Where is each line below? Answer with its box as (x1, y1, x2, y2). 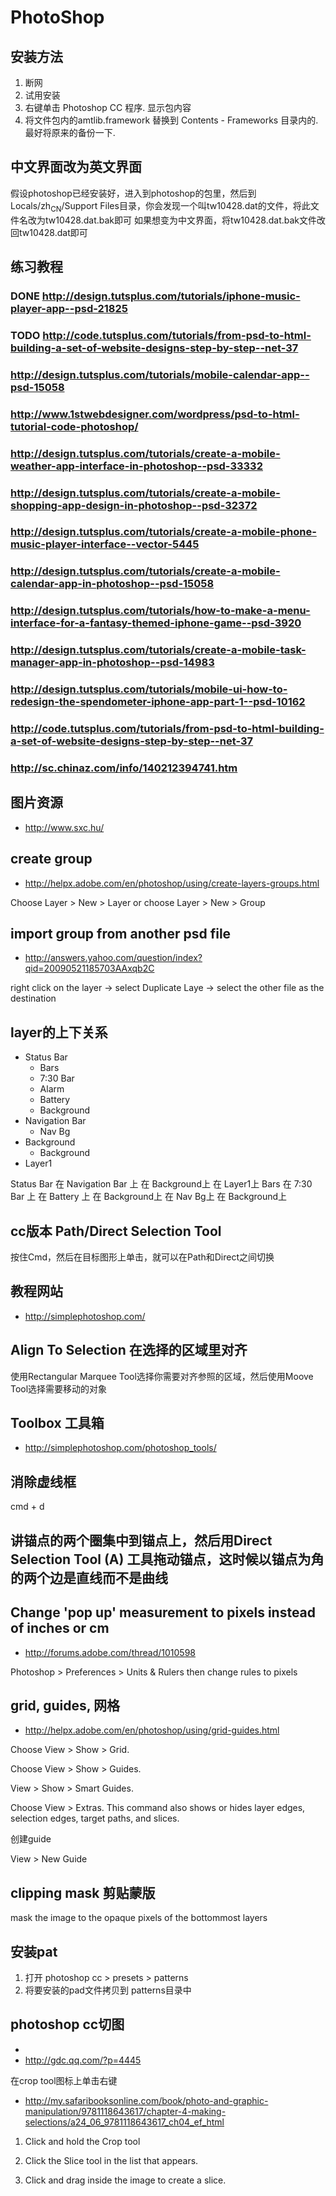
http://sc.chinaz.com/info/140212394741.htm (10, 761, 238, 775)
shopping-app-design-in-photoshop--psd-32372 (10, 498, 258, 512)
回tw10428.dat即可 (10, 226, 88, 238)
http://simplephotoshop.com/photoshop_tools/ (24, 1442, 217, 1454)
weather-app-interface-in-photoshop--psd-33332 (10, 459, 263, 473)
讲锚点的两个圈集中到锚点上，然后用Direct (10, 1532, 273, 1549)
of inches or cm (10, 1620, 110, 1637)
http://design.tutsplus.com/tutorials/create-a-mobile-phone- (10, 525, 317, 539)
